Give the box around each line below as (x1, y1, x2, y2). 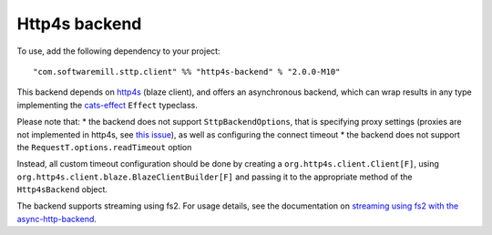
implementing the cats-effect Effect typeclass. (16, 99, 198, 110)
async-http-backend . (16, 213, 97, 224)
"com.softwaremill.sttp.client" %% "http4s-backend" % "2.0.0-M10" (33, 66, 341, 77)
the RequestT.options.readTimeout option (16, 141, 192, 152)
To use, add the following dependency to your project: (16, 46, 220, 56)
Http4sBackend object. (16, 184, 108, 195)
